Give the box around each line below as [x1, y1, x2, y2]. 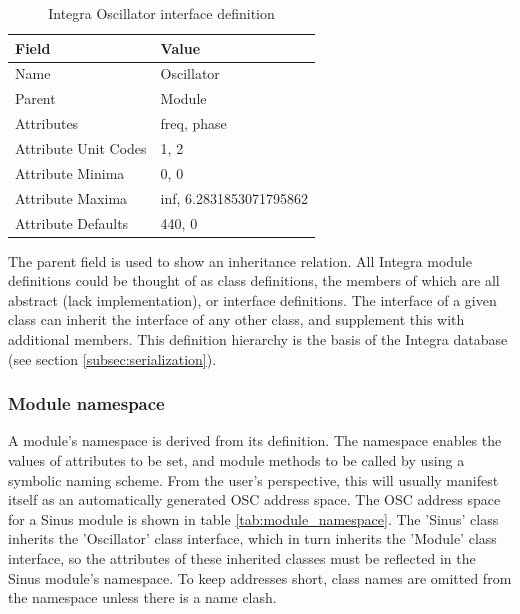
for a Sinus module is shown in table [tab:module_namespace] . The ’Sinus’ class [8, 508, 499, 529]
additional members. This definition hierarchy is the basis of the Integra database [8, 328, 508, 349]
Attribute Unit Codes [15, 137, 147, 158]
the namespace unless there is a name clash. [8, 587, 277, 608]
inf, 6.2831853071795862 [160, 187, 308, 208]
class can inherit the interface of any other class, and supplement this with [8, 309, 465, 330]
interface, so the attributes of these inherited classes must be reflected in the [8, 547, 476, 568]
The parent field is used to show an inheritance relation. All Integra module [8, 250, 472, 271]
